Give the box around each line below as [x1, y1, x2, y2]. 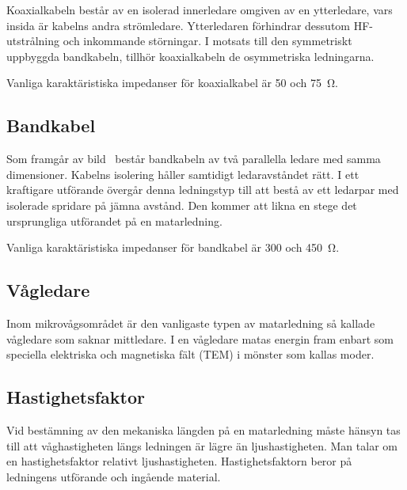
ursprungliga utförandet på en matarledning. [6, 212, 223, 229]
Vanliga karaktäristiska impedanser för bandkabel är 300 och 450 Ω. [6, 239, 340, 256]
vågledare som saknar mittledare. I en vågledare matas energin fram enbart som [6, 330, 394, 347]
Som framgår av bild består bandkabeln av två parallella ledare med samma [6, 150, 381, 167]
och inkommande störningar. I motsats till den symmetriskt [63, 32, 352, 49]
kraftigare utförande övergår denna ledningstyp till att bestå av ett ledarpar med [6, 181, 399, 198]
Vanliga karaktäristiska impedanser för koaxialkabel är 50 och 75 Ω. [6, 74, 338, 91]
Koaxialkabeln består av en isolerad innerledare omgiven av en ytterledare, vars [6, 2, 393, 17]
